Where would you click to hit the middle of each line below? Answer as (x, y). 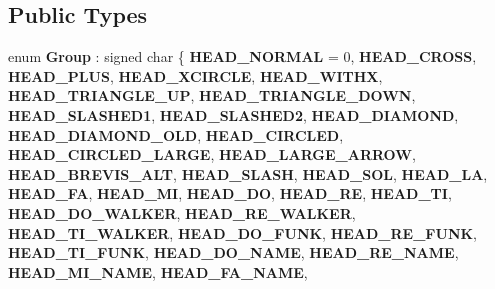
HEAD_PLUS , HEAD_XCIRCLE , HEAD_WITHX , (195, 75)
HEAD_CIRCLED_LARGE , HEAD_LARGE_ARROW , (212, 154)
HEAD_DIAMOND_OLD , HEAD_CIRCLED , (176, 134)
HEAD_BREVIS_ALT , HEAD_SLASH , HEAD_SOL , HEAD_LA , (248, 173)
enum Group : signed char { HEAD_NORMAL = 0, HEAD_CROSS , (242, 56)
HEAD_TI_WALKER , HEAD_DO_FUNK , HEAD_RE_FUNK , (243, 232)
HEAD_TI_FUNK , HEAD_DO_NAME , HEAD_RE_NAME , (233, 252)
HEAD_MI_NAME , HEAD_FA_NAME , (158, 271)
